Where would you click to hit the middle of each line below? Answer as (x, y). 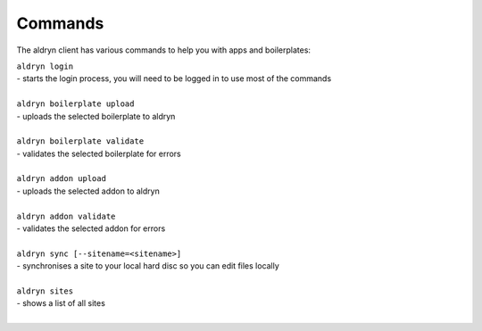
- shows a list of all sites (61, 303)
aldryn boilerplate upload (75, 104)
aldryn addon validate (66, 216)
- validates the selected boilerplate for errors (99, 153)
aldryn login (45, 66)
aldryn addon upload (62, 179)
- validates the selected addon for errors (91, 228)
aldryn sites (45, 291)
